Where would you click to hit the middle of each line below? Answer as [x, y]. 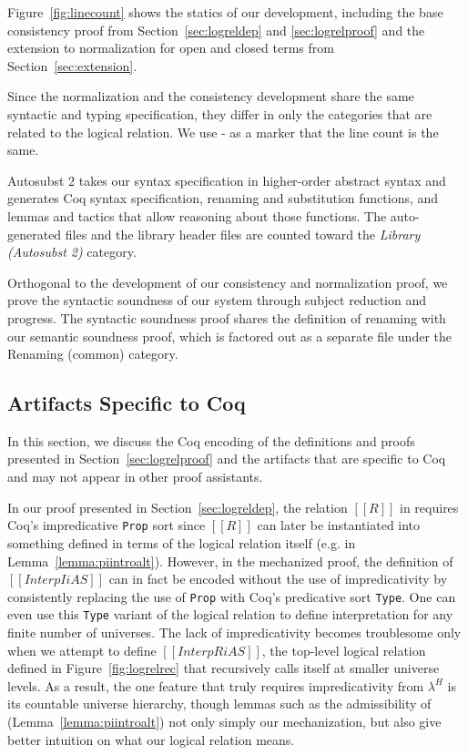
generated [35, 234]
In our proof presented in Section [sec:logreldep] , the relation [178, 507]
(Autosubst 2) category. [72, 252]
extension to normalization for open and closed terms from [171, 48]
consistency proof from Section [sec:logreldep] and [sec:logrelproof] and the [216, 30]
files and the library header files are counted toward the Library [243, 234]
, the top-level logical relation [344, 650]
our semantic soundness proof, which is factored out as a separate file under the [229, 336]
